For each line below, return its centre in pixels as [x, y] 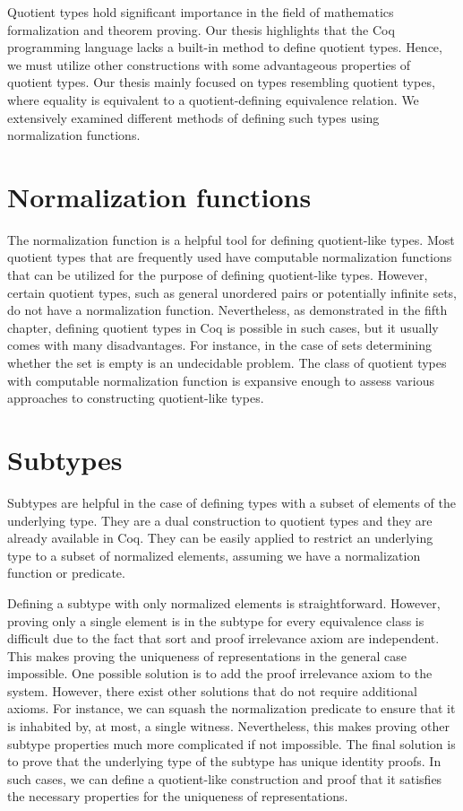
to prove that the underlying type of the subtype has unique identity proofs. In [224, 761]
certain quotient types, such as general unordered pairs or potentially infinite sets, [232, 292]
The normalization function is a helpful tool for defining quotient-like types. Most [231, 239]
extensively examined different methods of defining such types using [193, 117]
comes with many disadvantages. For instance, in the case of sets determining [220, 345]
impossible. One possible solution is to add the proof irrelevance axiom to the [220, 673]
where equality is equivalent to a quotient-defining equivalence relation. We [213, 99]
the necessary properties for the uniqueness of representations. [178, 796]
